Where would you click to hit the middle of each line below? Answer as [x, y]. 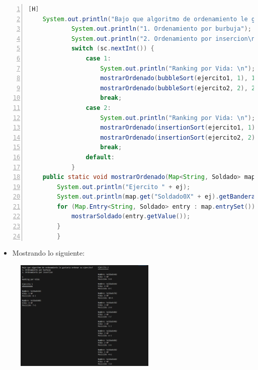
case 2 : [98, 108]
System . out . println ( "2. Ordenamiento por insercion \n [163, 39]
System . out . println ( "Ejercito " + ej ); [124, 187]
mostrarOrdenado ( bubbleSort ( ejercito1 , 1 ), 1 [178, 78]
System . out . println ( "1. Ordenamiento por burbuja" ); [161, 29]
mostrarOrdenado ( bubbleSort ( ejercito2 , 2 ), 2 [178, 88]
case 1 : [98, 58]
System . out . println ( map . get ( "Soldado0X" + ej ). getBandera [156, 197]
